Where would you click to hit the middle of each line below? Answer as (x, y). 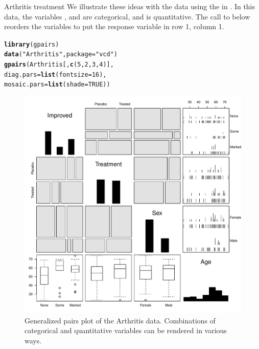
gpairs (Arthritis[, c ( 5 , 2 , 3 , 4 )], (59, 65)
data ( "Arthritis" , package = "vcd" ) (61, 54)
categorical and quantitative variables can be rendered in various (126, 330)
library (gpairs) (32, 44)
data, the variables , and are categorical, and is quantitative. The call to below (127, 16)
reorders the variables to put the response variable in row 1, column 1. (114, 26)
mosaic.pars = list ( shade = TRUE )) (57, 85)
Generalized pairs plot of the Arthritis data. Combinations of (120, 320)
